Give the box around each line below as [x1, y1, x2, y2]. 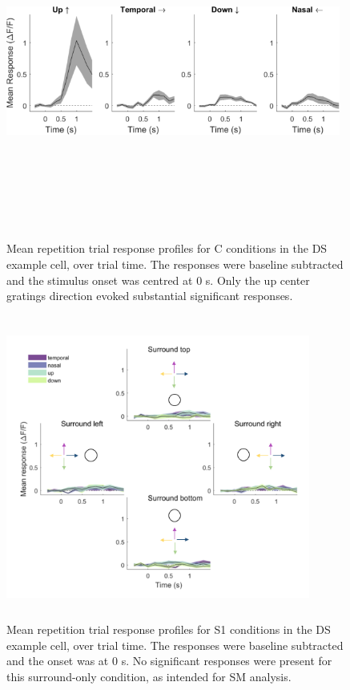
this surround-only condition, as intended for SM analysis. [6, 668, 292, 685]
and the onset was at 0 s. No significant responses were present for [6, 652, 332, 669]
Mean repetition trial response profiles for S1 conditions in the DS [6, 621, 331, 638]
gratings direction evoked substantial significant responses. [6, 287, 293, 304]
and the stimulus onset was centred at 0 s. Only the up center [6, 271, 310, 288]
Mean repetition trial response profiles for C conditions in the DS [6, 240, 328, 257]
